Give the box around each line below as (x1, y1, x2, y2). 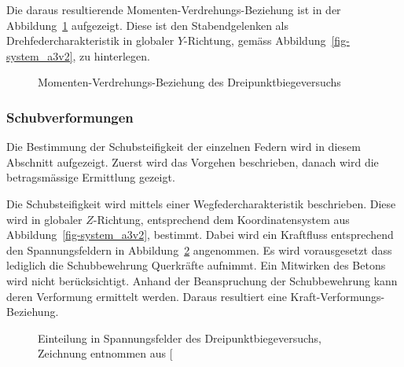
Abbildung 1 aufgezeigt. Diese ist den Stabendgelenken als (6, 17, 289, 33)
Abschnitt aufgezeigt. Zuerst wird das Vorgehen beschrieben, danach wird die (6, 153, 379, 170)
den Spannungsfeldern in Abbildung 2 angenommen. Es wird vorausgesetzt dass (6, 241, 392, 258)
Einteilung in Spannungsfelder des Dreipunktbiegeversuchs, (38, 329, 321, 346)
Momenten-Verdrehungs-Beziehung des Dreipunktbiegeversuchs (38, 74, 341, 90)
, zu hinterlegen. (72, 47, 150, 64)
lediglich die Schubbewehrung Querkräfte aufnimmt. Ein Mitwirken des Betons (6, 257, 386, 273)
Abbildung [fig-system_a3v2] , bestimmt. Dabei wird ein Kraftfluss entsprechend (6, 226, 394, 243)
